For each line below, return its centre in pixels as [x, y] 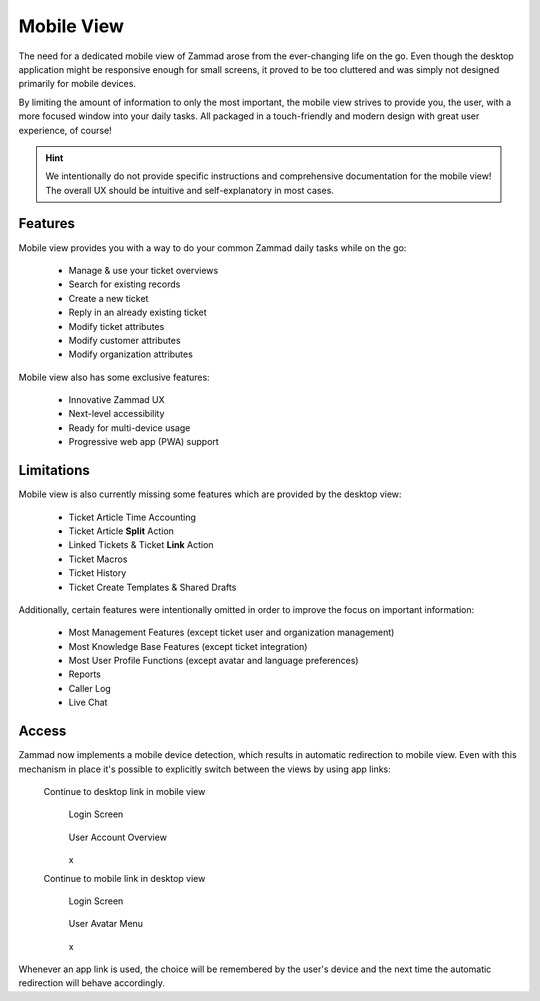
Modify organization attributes [131, 354]
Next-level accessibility [116, 414]
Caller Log [90, 688]
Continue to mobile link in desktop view [124, 878]
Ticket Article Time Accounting [132, 517]
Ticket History [97, 573]
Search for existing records [124, 284]
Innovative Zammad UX [116, 400]
